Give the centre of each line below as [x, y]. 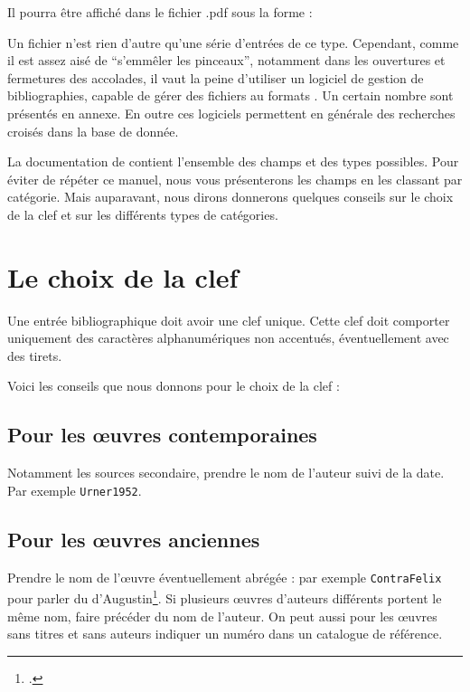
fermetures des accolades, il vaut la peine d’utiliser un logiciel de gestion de [216, 77]
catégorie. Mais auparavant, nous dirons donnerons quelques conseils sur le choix [230, 197]
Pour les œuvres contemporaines [162, 435]
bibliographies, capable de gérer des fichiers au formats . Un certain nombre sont [230, 95]
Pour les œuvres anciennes [134, 539]
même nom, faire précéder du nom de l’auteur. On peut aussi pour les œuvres [222, 616]
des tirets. [35, 355]
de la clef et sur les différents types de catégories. [143, 214]
